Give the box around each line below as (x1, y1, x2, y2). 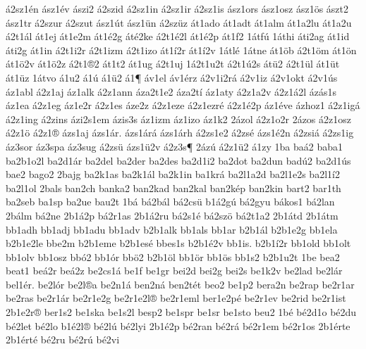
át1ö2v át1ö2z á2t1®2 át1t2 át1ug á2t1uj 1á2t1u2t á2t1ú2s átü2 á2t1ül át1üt (6, 56, 340, 71)
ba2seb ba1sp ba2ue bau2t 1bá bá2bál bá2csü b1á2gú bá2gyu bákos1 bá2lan (6, 194, 335, 209)
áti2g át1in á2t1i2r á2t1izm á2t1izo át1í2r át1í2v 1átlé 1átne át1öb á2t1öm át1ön (6, 42, 357, 57)
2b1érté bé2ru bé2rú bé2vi (6, 332, 120, 347)
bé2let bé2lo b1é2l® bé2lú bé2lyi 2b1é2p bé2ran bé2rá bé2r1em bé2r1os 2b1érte (6, 318, 350, 333)
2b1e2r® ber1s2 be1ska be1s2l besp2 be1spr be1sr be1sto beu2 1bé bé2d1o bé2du (6, 305, 357, 319)
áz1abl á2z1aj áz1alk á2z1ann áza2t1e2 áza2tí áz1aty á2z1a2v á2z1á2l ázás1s (6, 84, 337, 99)
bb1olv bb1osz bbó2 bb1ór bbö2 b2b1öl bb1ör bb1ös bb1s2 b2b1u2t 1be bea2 (6, 249, 340, 264)
